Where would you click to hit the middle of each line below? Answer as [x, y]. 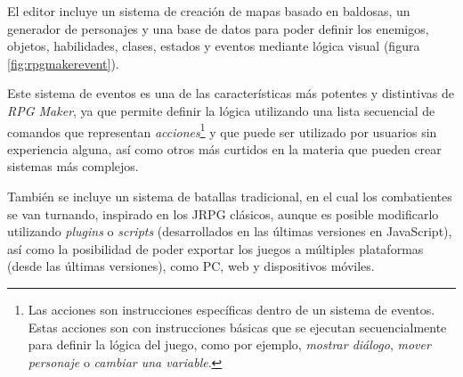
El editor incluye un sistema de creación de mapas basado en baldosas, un [209, 11]
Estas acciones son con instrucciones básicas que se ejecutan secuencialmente [237, 327]
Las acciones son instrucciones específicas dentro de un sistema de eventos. [231, 309]
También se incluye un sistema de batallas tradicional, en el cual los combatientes [230, 196]
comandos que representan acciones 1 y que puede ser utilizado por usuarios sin [222, 130]
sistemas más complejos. [73, 166]
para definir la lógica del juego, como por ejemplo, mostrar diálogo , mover [229, 344]
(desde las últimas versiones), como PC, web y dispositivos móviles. [191, 266]
